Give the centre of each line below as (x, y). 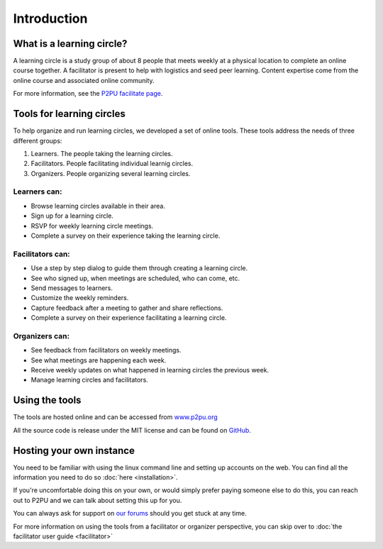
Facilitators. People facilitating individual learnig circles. (112, 164)
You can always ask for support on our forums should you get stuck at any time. (130, 514)
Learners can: (38, 192)
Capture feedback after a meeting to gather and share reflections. (127, 308)
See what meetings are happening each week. (99, 360)
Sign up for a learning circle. (72, 216)
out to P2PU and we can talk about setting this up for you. (98, 500)
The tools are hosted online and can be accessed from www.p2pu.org (115, 417)
